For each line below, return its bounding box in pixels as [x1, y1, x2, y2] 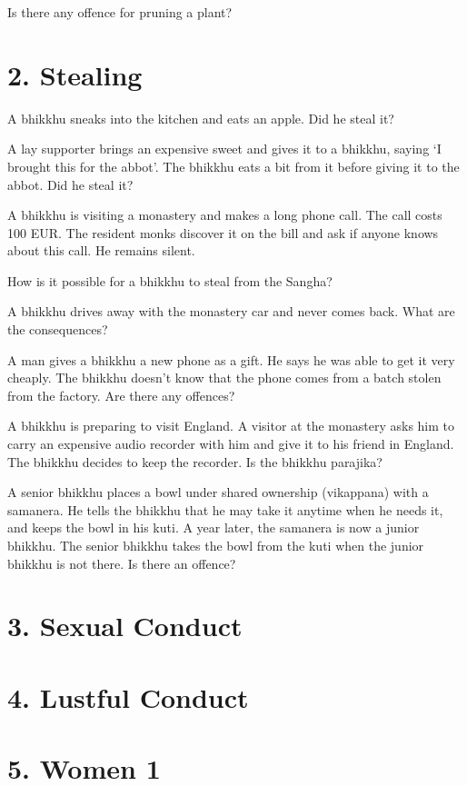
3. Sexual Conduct [7, 607, 243, 644]
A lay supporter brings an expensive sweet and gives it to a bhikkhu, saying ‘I [7, 139, 442, 158]
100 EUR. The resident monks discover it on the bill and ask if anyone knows [7, 223, 439, 242]
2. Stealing [7, 55, 143, 93]
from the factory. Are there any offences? [7, 385, 235, 404]
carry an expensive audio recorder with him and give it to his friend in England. [7, 434, 454, 453]
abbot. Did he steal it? [7, 174, 134, 194]
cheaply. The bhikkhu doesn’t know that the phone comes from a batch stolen [7, 368, 442, 387]
